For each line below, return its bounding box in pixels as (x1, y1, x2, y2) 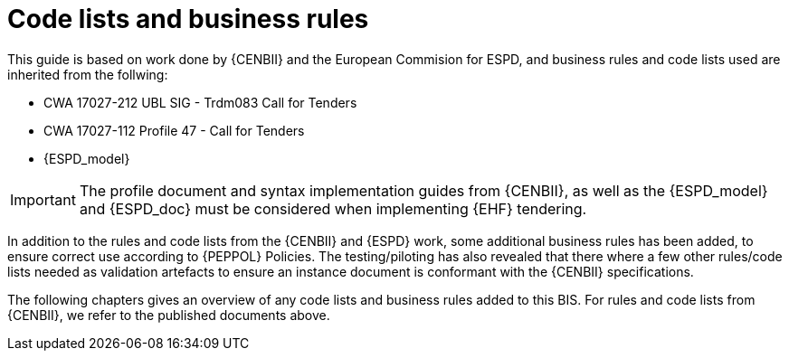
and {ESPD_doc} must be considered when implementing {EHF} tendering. (79, 199, 587, 218)
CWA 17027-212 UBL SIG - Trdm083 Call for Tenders (43, 94, 357, 110)
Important (10, 190, 76, 209)
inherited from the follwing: (7, 66, 168, 82)
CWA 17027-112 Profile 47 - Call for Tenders (43, 122, 305, 138)
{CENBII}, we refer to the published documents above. (7, 306, 330, 323)
